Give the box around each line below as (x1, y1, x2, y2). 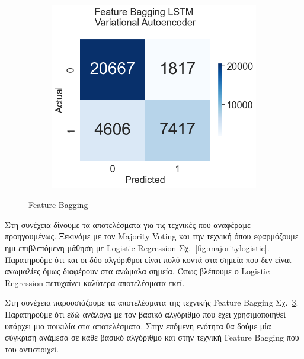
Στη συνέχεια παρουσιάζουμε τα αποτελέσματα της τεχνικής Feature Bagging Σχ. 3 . (5, 296, 299, 309)
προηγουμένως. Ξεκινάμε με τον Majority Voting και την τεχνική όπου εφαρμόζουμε (5, 230, 299, 242)
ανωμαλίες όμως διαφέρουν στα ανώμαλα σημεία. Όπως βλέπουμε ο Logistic (5, 265, 270, 277)
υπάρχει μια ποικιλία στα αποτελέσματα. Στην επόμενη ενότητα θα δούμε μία (5, 319, 271, 332)
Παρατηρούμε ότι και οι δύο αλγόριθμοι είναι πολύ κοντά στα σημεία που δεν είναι (5, 253, 292, 265)
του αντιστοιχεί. (5, 342, 59, 355)
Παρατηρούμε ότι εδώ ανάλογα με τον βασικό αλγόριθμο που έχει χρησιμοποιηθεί (5, 307, 286, 320)
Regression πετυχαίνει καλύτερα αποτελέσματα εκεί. (5, 276, 185, 289)
